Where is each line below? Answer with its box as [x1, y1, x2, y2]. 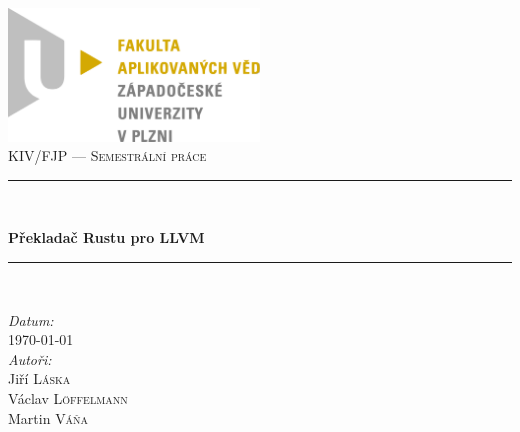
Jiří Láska [8, 368, 71, 389]
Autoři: [8, 348, 52, 369]
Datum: [8, 309, 54, 330]
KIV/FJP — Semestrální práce [8, 145, 207, 166]
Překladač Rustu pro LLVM [8, 227, 205, 248]
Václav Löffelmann [8, 387, 128, 408]
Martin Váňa [8, 407, 89, 428]
